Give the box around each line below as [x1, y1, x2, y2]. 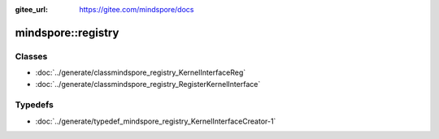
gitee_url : [15, 5, 49, 14]
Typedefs [15, 99, 54, 111]
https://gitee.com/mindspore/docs [79, 5, 194, 14]
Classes [15, 50, 48, 62]
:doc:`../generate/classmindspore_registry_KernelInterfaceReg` [35, 67, 246, 77]
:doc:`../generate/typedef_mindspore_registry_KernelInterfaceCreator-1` [35, 116, 276, 126]
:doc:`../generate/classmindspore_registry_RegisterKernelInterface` [35, 79, 261, 89]
